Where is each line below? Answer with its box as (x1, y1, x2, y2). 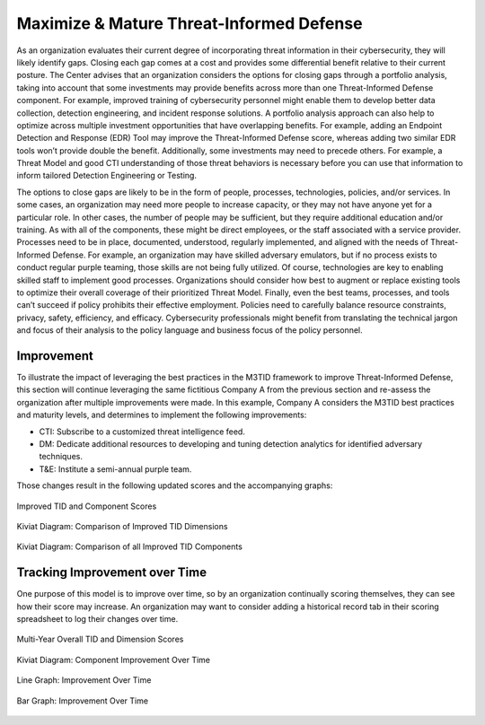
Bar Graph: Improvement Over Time (16, 695, 148, 706)
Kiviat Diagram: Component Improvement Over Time (16, 654, 211, 665)
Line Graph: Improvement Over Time (16, 675, 152, 686)
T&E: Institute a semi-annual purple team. (39, 463, 192, 475)
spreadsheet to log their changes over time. (16, 614, 179, 625)
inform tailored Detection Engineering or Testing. (16, 170, 198, 181)
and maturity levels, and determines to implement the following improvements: (16, 409, 307, 421)
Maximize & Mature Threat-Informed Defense (16, 13, 363, 33)
